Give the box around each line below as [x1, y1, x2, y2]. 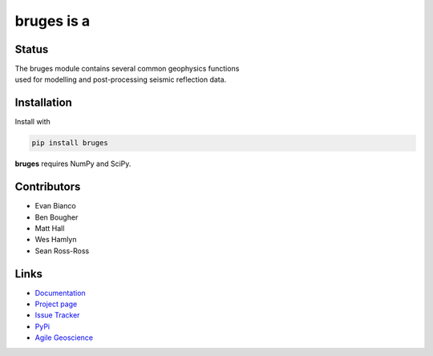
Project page [34, 299, 78, 309]
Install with [14, 117, 51, 127]
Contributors [14, 180, 81, 194]
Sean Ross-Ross [34, 245, 90, 256]
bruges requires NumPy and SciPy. [14, 159, 132, 168]
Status [14, 42, 49, 56]
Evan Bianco [34, 201, 76, 211]
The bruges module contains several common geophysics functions [14, 64, 240, 74]
